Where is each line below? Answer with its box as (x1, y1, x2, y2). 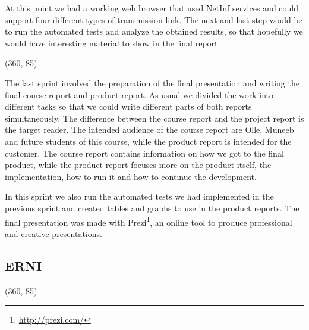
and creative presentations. (5, 227, 102, 239)
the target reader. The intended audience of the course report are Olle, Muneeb (5, 123, 294, 136)
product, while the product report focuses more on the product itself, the (5, 158, 272, 171)
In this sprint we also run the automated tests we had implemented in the (5, 190, 274, 203)
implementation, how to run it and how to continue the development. (5, 170, 257, 182)
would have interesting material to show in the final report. (5, 36, 220, 49)
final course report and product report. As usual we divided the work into (5, 88, 274, 101)
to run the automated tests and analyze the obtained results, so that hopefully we (5, 25, 303, 38)
